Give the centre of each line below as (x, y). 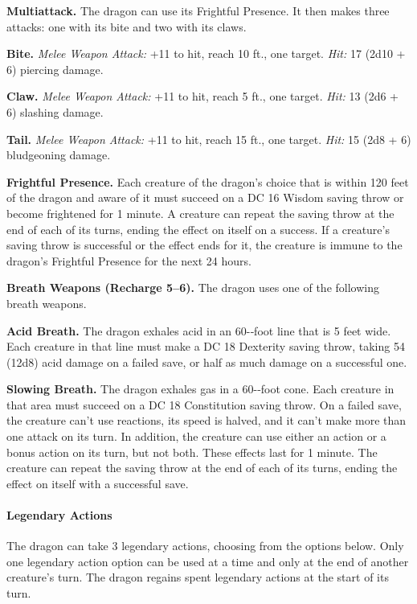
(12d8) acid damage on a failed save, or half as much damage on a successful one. (207, 362)
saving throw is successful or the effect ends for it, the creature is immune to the (204, 245)
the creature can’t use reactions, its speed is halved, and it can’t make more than (206, 420)
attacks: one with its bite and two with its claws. (127, 26)
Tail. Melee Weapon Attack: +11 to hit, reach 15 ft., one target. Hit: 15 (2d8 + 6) (209, 139)
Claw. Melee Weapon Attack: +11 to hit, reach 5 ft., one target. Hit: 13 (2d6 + (202, 96)
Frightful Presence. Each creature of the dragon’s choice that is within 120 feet (208, 181)
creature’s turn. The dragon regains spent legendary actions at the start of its (198, 577)
